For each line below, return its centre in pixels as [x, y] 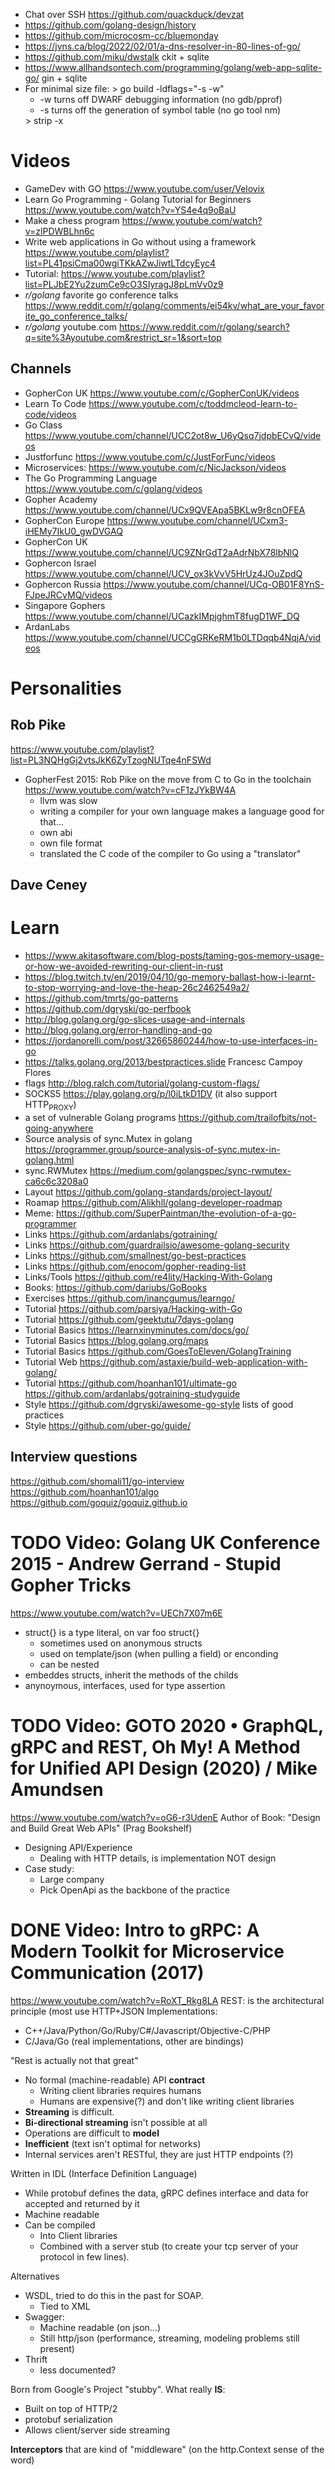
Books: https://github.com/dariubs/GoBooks [116, 1287]
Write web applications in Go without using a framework [140, 241]
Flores [38, 1073]
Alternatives [35, 2276]
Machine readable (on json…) [100, 2327]
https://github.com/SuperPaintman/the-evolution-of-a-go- [176, 1213]
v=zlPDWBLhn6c [59, 231]
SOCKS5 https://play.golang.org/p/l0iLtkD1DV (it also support [151, 1094]
